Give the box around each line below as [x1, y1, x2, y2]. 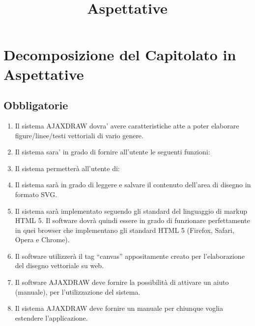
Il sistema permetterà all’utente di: [15, 163, 120, 173]
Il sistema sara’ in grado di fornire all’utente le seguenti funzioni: [15, 147, 210, 157]
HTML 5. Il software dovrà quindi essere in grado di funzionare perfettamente [15, 215, 250, 226]
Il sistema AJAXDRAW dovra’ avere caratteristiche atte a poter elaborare [15, 120, 239, 130]
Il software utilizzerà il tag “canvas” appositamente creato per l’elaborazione [15, 251, 245, 261]
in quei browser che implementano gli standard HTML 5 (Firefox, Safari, [15, 225, 234, 235]
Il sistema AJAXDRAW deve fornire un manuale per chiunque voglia [15, 303, 223, 313]
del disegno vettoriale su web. [15, 260, 104, 271]
